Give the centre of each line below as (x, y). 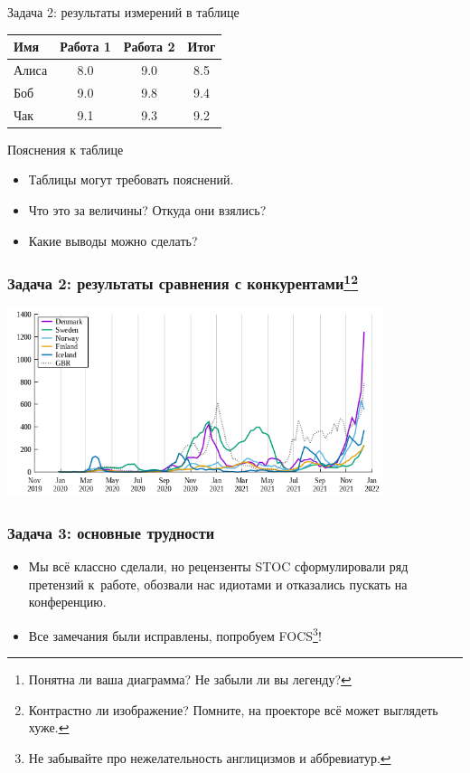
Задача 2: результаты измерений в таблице (123, 12)
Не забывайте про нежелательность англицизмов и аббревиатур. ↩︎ (210, 757)
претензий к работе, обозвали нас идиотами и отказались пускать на (218, 584)
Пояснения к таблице (66, 149)
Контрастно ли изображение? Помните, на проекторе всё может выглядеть (233, 709)
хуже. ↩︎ (49, 727)
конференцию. (67, 602)
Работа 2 (149, 47)
